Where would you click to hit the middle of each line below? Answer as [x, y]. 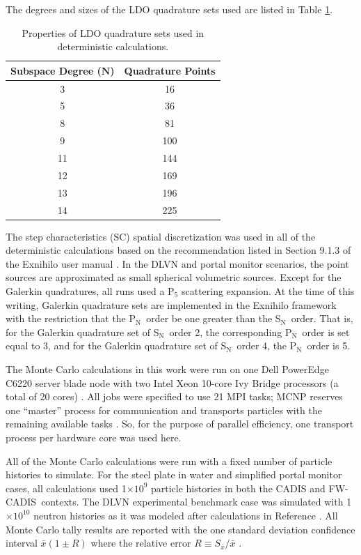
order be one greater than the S [214, 318]
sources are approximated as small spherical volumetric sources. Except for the [174, 277]
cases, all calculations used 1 [66, 488]
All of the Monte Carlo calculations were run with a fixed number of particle [169, 461]
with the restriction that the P [71, 318]
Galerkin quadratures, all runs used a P [90, 291]
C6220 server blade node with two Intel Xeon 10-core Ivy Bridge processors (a [172, 382]
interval [22, 543]
